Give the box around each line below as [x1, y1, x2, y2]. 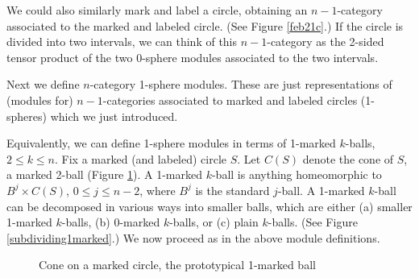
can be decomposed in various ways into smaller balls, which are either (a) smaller [6, 197, 413, 214]
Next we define [6, 76, 80, 93]
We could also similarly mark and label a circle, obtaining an [6, 2, 308, 18]
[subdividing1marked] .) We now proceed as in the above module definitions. [6, 229, 380, 246]
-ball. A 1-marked [277, 181, 365, 198]
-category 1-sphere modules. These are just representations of [89, 76, 392, 93]
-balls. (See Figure [268, 214, 358, 230]
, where [139, 181, 176, 198]
